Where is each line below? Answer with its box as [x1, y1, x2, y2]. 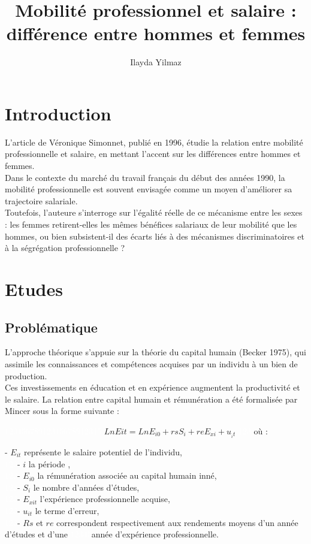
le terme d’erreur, [35, 504, 99, 516]
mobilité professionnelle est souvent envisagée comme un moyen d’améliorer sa [5, 183, 292, 195]
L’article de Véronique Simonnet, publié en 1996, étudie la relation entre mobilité [5, 135, 303, 148]
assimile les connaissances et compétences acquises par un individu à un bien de [5, 357, 298, 370]
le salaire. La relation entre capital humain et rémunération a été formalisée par [5, 392, 298, 405]
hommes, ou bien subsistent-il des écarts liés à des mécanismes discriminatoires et [5, 229, 304, 242]
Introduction [5, 101, 111, 125]
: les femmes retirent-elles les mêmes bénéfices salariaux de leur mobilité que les [5, 218, 297, 230]
